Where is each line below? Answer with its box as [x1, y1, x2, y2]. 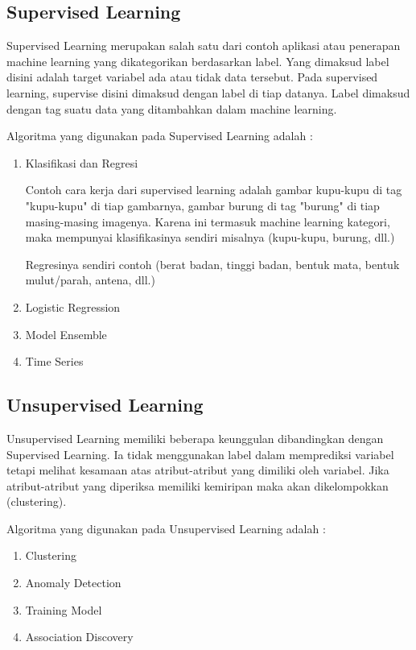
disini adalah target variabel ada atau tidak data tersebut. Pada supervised [6, 68, 378, 85]
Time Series [25, 353, 84, 370]
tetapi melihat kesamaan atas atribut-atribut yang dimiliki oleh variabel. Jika [6, 462, 389, 478]
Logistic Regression [25, 298, 121, 315]
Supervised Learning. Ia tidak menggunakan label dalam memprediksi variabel [6, 445, 394, 462]
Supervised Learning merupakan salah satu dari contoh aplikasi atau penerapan [6, 37, 401, 54]
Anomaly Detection [25, 574, 122, 591]
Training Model [25, 601, 102, 618]
